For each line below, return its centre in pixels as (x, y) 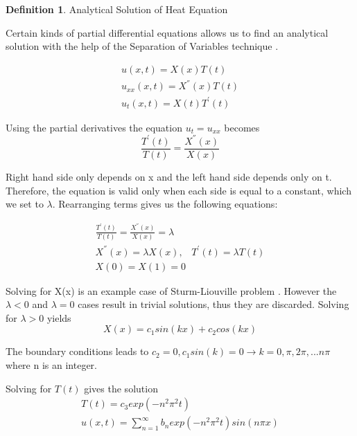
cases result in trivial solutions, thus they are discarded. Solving (214, 304)
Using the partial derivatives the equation (94, 127)
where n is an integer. (51, 365)
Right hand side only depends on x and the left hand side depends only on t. (169, 177)
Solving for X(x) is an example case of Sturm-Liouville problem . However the (171, 290)
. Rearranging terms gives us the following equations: (165, 204)
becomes (242, 127)
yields (59, 317)
